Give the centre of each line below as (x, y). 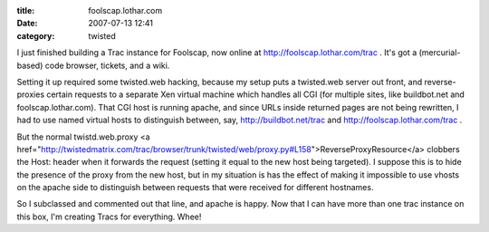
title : (26, 10)
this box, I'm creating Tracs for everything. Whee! (109, 217)
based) (30, 65)
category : (36, 35)
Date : (27, 24)
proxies (31, 94)
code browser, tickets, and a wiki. (107, 65)
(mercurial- (440, 53)
